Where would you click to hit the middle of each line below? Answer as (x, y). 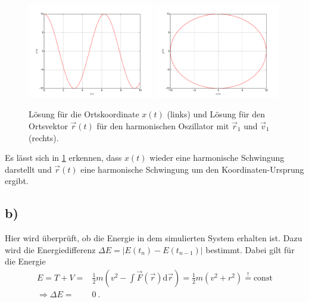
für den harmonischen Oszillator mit (163, 126)
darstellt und (28, 169)
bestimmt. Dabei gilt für (250, 249)
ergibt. (17, 181)
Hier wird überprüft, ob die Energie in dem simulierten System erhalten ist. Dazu (154, 238)
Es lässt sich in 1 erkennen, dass (63, 158)
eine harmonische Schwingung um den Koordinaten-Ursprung (192, 169)
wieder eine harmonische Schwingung (217, 158)
